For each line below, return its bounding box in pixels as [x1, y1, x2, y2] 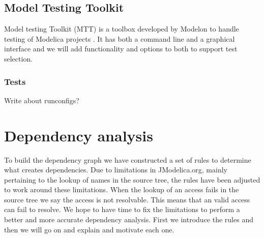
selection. [4, 53, 33, 64]
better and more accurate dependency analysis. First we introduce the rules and [4, 214, 253, 225]
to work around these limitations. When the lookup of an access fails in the [4, 184, 239, 195]
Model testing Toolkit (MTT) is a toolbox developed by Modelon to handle [4, 23, 239, 34]
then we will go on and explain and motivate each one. [4, 224, 174, 234]
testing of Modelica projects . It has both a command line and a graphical [4, 33, 235, 44]
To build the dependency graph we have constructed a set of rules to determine [4, 154, 251, 165]
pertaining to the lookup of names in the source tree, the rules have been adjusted [4, 174, 260, 185]
